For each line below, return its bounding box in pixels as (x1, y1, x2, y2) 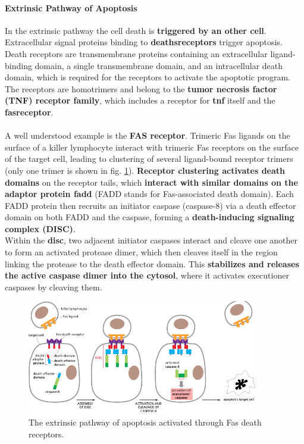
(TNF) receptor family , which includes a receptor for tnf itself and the (5, 94, 275, 107)
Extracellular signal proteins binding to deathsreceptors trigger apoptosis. (5, 36, 283, 48)
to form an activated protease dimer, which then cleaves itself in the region (5, 246, 278, 258)
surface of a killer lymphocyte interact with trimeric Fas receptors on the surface (5, 140, 299, 153)
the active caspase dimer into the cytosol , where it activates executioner (5, 269, 289, 282)
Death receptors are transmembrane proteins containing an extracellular (5, 47, 268, 60)
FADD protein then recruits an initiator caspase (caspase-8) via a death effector (5, 199, 296, 211)
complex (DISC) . (5, 222, 76, 234)
